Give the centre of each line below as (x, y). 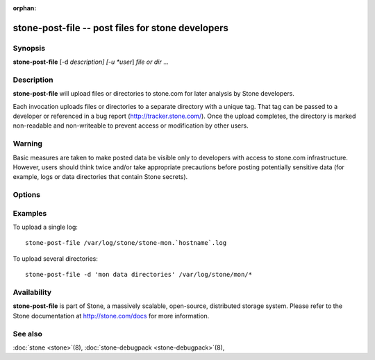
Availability (32, 293)
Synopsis (29, 48)
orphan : (25, 8)
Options (27, 195)
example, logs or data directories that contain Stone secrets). (100, 177)
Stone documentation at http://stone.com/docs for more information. (111, 316)
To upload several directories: (56, 258)
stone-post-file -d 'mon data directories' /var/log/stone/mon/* (139, 275)
